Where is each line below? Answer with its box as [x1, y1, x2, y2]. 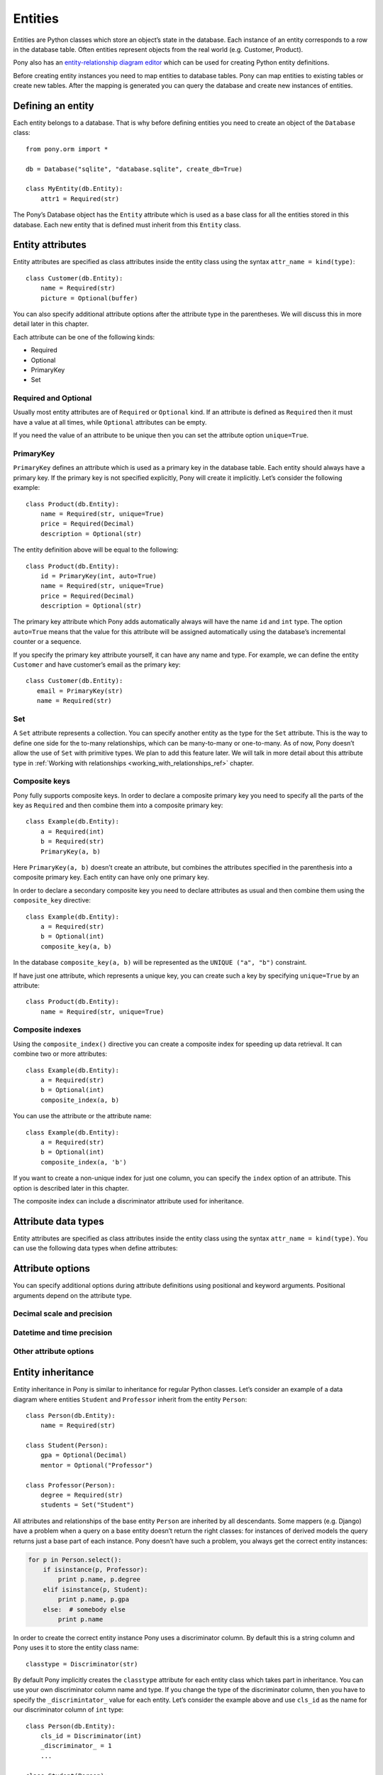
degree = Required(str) [40, 1491, 123, 1500]
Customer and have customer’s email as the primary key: [13, 660, 181, 669]
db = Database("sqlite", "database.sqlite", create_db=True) [26, 165, 243, 173]
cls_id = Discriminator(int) [40, 1732, 142, 1740]
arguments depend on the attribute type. [13, 1291, 132, 1299]
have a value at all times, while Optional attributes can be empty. [13, 417, 207, 426]
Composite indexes [13, 1025, 82, 1034]
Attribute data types [13, 1215, 104, 1228]
